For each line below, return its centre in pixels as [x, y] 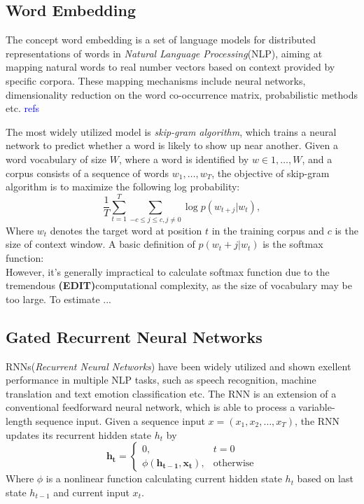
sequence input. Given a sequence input [120, 421]
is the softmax [293, 244]
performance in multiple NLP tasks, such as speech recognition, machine [161, 380]
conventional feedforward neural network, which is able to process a [150, 407]
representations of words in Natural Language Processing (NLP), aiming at [164, 53]
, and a [317, 159]
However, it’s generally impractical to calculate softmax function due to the [168, 271]
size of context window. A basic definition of [100, 244]
